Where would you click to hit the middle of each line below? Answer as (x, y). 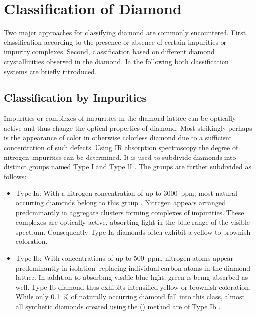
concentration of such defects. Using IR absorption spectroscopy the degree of (121, 147)
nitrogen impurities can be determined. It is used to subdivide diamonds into (120, 157)
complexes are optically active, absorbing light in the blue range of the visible (132, 222)
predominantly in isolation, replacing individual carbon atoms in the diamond (133, 267)
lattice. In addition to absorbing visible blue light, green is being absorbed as (132, 277)
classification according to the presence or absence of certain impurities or (115, 42)
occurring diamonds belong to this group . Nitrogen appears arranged (120, 203)
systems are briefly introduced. (50, 71)
